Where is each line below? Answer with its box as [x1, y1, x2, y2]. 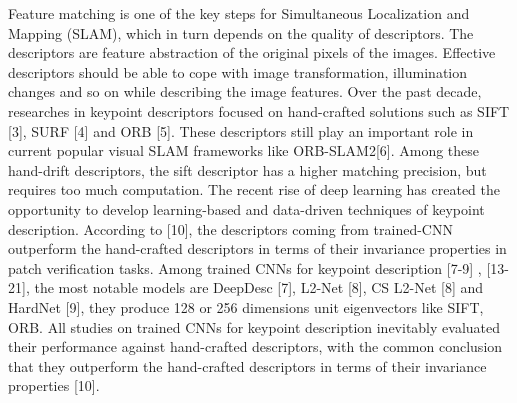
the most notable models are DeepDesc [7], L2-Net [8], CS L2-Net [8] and [34, 277, 484, 298]
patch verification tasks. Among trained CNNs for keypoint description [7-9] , [8, 257, 482, 278]
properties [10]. [8, 375, 100, 396]
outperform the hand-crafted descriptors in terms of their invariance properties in [8, 238, 507, 259]
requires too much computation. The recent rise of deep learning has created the [8, 179, 500, 200]
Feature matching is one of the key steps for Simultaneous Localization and [8, 3, 470, 23]
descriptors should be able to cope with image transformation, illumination [8, 61, 468, 82]
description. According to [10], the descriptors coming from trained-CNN [8, 218, 453, 239]
